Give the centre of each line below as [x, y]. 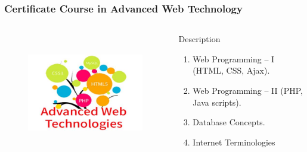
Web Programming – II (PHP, [248, 90]
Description [199, 39]
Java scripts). [217, 102]
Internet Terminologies [234, 142]
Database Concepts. [229, 122]
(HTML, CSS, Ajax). [231, 70]
